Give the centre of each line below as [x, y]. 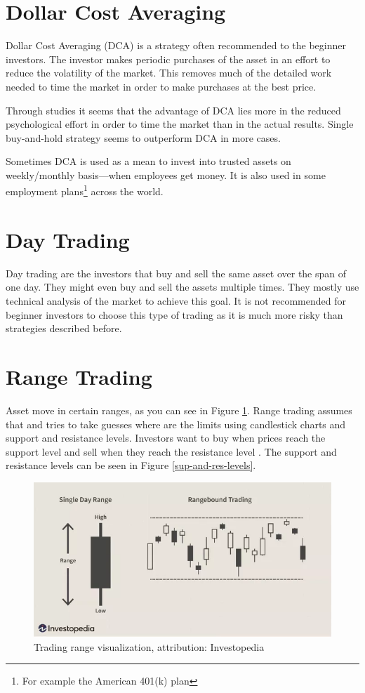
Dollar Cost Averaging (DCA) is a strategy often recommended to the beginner [176, 45]
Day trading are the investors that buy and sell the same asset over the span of [176, 273]
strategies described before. [64, 328]
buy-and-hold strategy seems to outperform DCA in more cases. [143, 137]
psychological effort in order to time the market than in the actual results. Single [180, 124]
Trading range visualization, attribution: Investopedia [149, 646]
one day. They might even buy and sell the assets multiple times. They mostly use [182, 287]
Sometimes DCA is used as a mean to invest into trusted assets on [148, 161]
